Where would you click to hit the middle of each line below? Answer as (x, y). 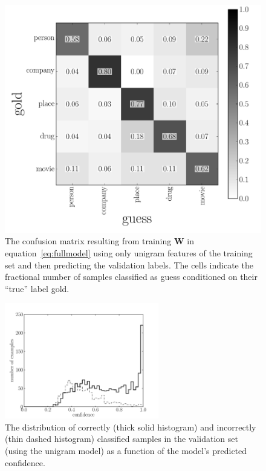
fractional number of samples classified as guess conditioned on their (131, 277)
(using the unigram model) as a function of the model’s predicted (126, 450)
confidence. (25, 462)
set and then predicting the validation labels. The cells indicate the (129, 265)
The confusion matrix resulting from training (88, 241)
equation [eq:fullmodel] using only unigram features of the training (129, 252)
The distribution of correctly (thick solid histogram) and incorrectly (131, 427)
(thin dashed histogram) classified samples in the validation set (122, 439)
